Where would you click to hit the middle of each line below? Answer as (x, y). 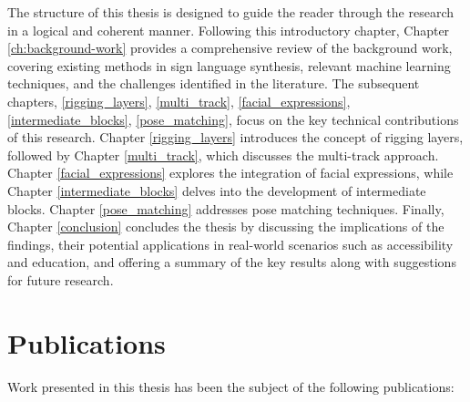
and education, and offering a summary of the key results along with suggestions (232, 262)
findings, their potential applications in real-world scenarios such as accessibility (230, 244)
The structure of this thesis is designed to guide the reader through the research (231, 12)
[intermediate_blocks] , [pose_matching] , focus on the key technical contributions (233, 119)
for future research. (61, 279)
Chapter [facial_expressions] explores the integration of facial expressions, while (230, 173)
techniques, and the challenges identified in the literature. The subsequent (214, 83)
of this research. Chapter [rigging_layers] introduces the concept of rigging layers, (235, 137)
